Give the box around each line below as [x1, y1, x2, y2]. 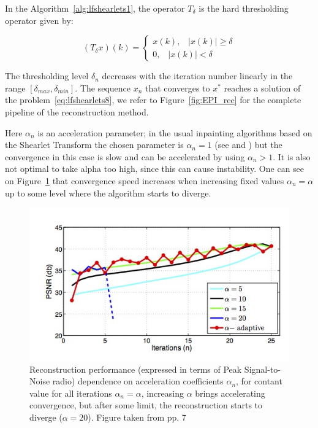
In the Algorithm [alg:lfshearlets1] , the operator [5, 2, 185, 14]
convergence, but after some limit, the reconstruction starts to [29, 399, 263, 411]
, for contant [236, 375, 282, 387]
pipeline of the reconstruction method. [5, 105, 149, 118]
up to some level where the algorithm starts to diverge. [5, 186, 211, 199]
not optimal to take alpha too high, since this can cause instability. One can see [5, 162, 305, 175]
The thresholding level [5, 69, 89, 82]
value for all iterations [29, 386, 112, 399]
